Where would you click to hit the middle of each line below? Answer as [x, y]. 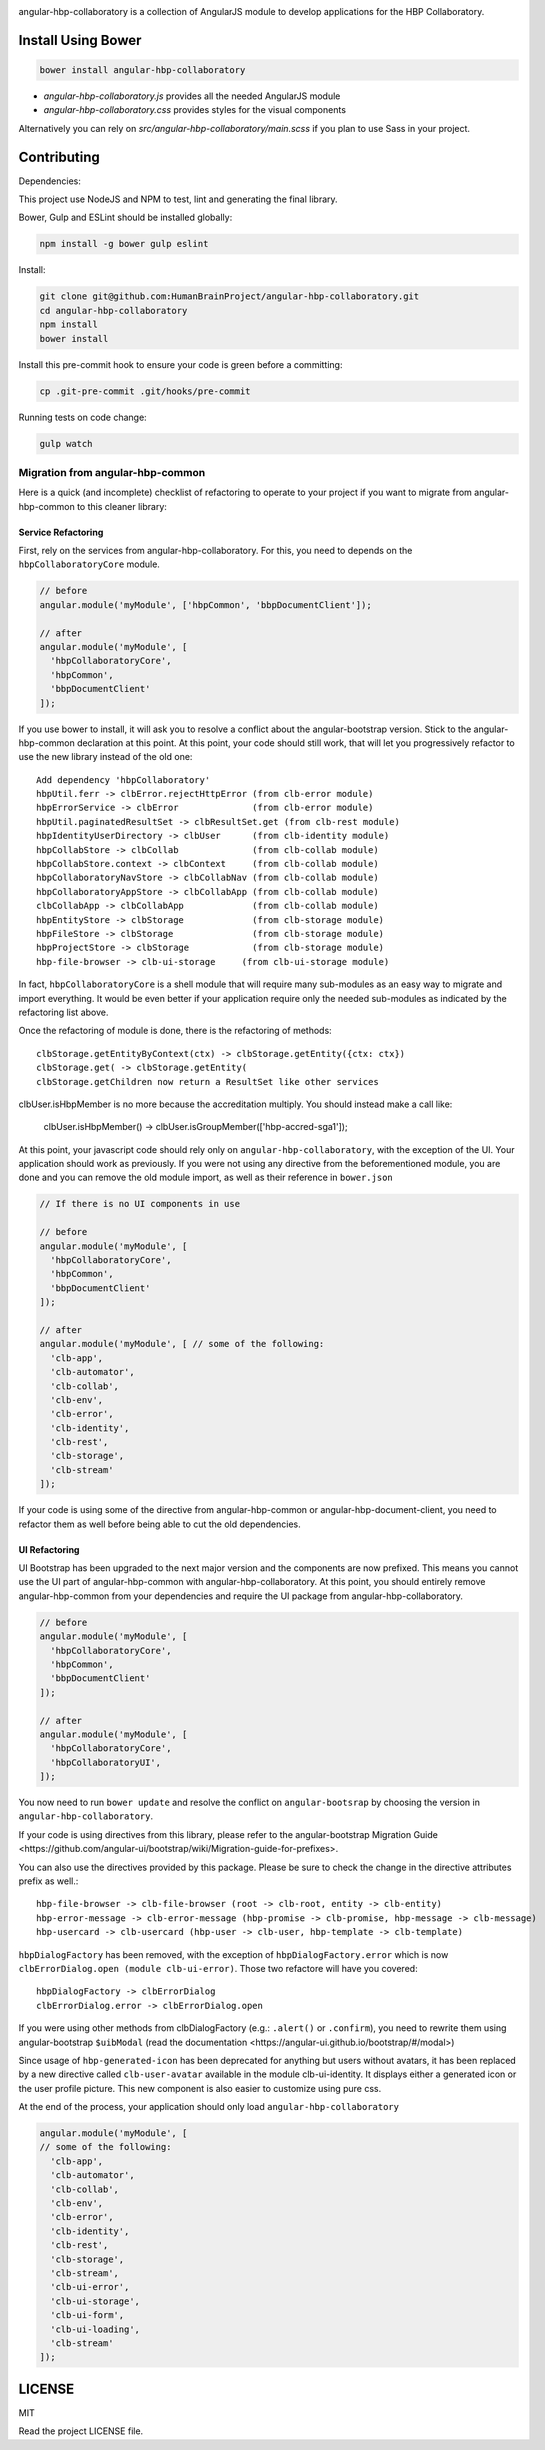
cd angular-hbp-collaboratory [113, 310]
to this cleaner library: [121, 506]
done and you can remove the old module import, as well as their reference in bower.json [206, 1177]
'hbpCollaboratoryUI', [106, 1762]
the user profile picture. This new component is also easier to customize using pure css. [200, 2088]
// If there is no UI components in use [139, 1204]
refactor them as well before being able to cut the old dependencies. [159, 1524]
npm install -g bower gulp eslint [124, 244]
